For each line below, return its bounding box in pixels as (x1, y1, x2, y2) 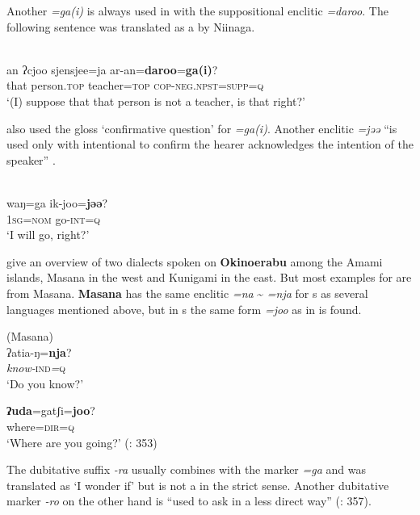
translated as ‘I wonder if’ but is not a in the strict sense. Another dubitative (6, 476, 389, 493)
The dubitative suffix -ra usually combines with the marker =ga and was (6, 461, 366, 478)
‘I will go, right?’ (6, 226, 90, 243)
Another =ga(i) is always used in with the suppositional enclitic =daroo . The (6, 2, 388, 19)
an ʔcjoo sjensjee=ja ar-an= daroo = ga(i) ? (6, 61, 218, 77)
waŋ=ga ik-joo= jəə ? (6, 194, 108, 211)
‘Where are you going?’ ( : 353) (6, 433, 157, 450)
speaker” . (6, 151, 56, 168)
